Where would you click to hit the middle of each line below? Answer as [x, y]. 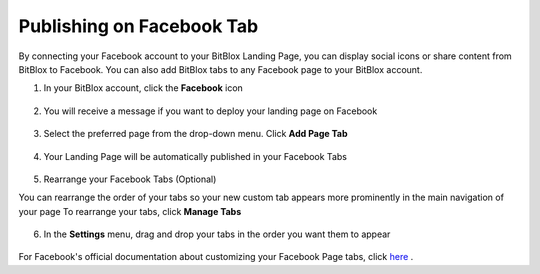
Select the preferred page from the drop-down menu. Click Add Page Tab [195, 134]
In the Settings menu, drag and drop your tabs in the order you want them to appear [217, 234]
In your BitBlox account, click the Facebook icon [143, 88]
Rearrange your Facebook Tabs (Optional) [130, 179]
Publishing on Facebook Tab [138, 26]
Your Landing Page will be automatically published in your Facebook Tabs [195, 156]
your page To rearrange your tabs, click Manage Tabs [130, 211]
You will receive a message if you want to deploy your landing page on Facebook [210, 111]
